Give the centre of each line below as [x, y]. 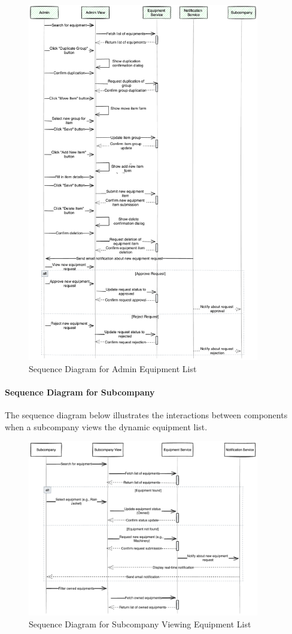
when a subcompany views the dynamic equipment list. [106, 426]
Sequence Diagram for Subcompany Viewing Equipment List [140, 624]
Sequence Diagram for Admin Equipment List [113, 368]
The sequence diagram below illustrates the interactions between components [146, 415]
